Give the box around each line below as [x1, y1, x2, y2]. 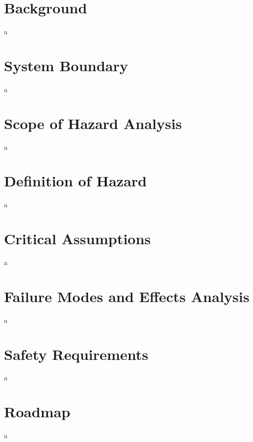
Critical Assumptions [4, 228, 151, 249]
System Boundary [4, 55, 128, 75]
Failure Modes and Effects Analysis [4, 286, 250, 306]
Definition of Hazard [4, 171, 147, 191]
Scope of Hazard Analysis [4, 113, 182, 133]
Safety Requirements [4, 344, 149, 364]
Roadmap [4, 401, 71, 422]
